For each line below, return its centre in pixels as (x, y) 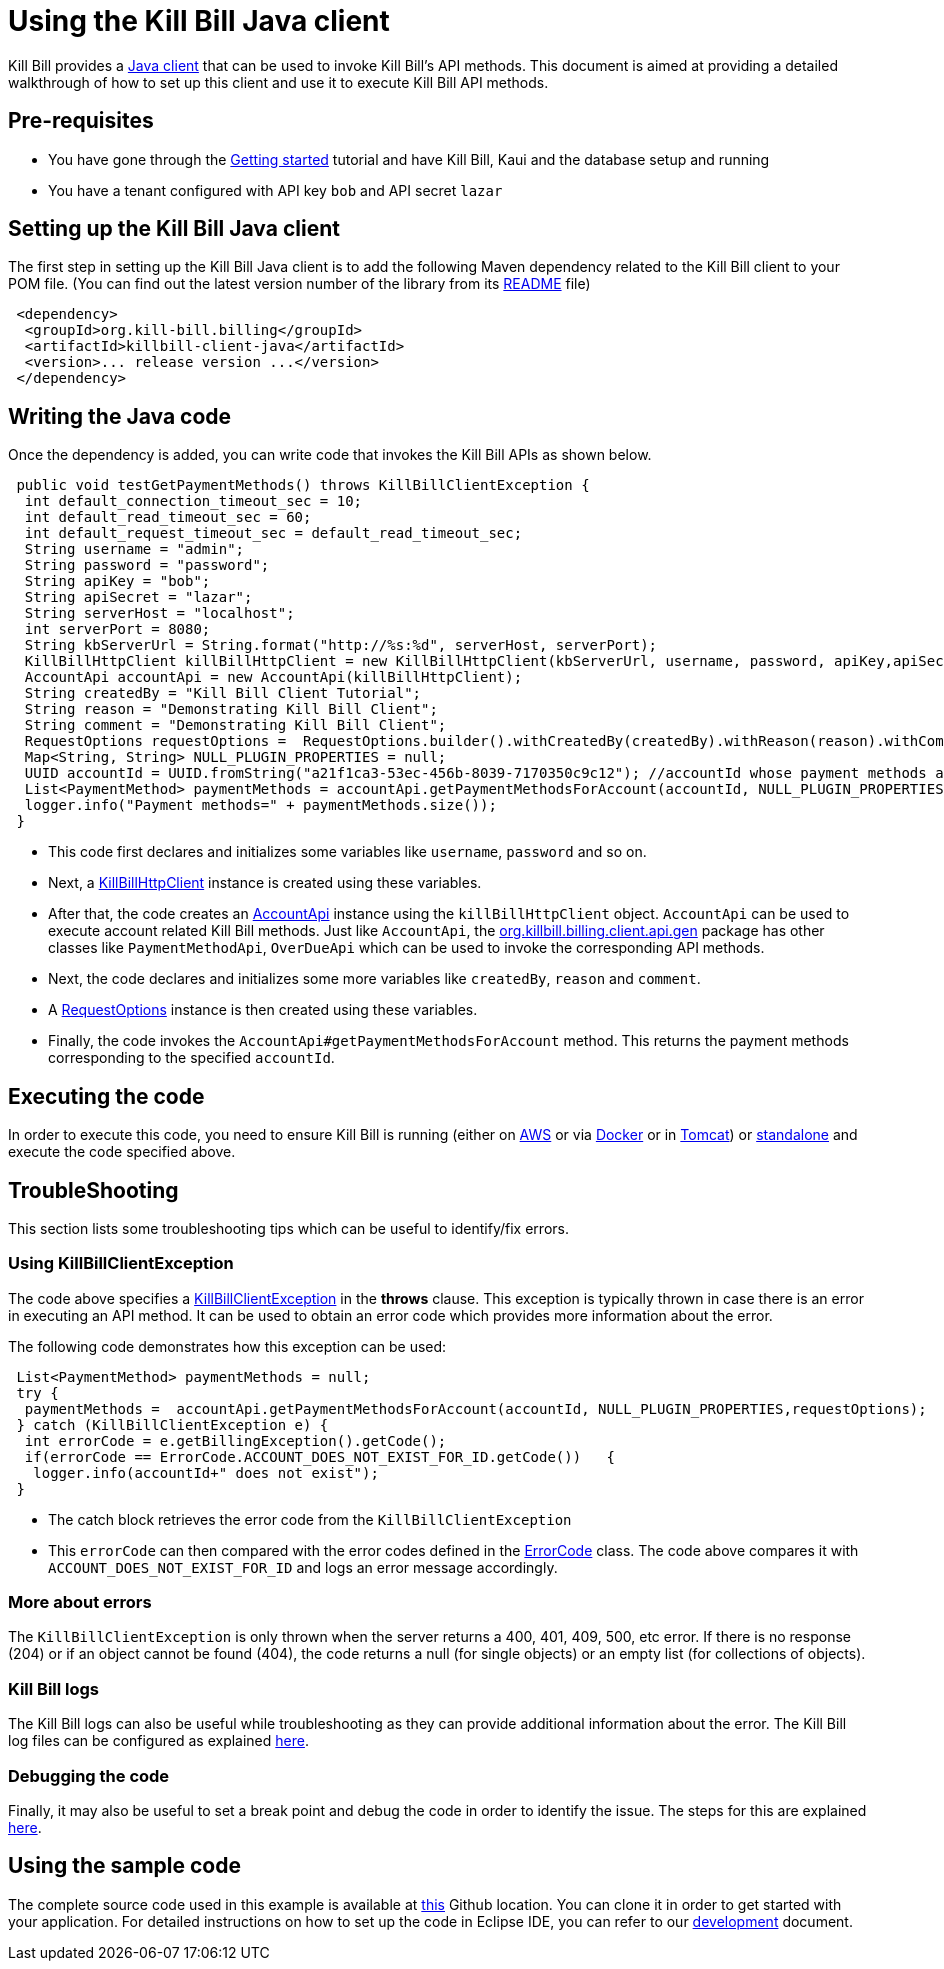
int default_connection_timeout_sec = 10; (193, 501)
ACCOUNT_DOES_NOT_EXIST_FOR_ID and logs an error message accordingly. (303, 1567)
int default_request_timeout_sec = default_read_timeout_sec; (273, 533)
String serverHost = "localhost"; (159, 613)
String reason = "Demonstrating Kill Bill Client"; (231, 709)
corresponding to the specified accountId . (191, 1058)
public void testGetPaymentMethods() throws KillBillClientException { (303, 485)
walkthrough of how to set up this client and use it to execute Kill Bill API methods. (278, 82)
